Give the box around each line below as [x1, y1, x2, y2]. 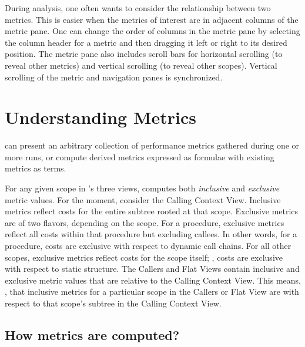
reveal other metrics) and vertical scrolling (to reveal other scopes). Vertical [5, 59, 277, 71]
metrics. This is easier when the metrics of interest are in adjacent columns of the [5, 13, 299, 25]
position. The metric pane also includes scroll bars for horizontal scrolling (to [5, 48, 283, 60]
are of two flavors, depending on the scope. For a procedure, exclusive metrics [5, 216, 284, 228]
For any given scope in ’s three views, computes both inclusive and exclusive [5, 182, 280, 194]
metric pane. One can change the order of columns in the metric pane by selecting [5, 25, 300, 37]
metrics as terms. [5, 162, 66, 174]
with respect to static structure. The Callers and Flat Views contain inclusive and [5, 262, 300, 275]
